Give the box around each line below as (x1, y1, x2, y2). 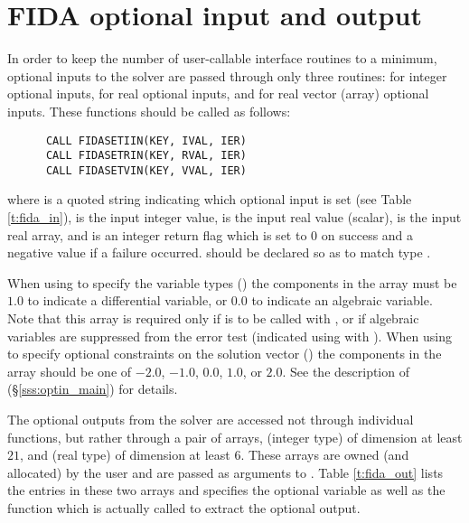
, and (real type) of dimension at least (20, 445, 230, 464)
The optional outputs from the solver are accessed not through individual (7, 410, 414, 428)
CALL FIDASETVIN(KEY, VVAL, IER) (45, 163, 247, 177)
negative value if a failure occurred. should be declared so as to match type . (7, 243, 431, 262)
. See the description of (282, 361, 409, 380)
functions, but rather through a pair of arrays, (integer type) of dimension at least (7, 427, 463, 446)
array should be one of (7, 361, 132, 380)
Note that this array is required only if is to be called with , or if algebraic (7, 309, 419, 328)
